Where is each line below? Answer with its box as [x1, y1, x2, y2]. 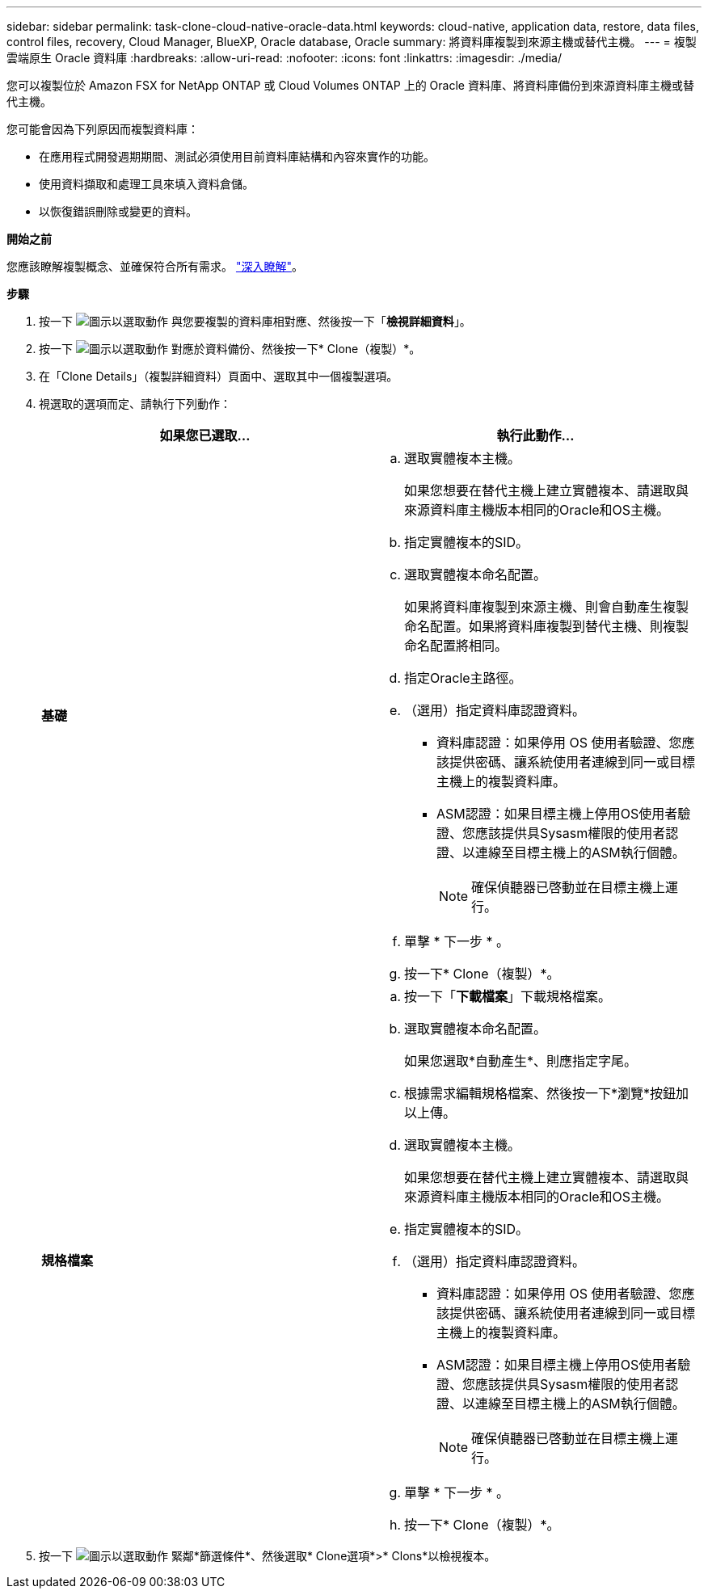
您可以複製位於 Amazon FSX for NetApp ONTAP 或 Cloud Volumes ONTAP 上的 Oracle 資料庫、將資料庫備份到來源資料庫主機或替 [6, 78, 694, 92]
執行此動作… [496, 427, 575, 444]
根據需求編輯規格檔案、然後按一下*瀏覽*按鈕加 [404, 1085, 689, 1101]
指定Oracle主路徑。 [404, 670, 522, 686]
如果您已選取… [159, 427, 251, 444]
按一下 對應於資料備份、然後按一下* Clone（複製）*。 [39, 342, 421, 356]
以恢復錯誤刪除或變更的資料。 [39, 204, 197, 218]
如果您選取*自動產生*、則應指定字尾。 [404, 1053, 638, 1069]
